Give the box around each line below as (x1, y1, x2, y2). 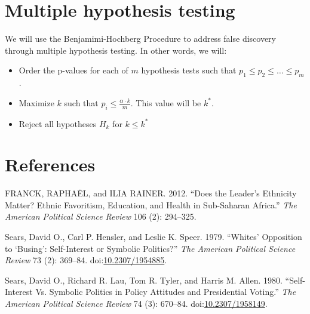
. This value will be (130, 96, 201, 109)
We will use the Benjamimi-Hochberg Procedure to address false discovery (5, 32, 276, 45)
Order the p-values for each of (19, 64, 128, 76)
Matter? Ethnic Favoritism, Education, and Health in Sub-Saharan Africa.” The (5, 198, 297, 211)
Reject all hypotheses (19, 117, 97, 130)
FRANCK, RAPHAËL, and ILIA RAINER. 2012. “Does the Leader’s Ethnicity (5, 187, 297, 199)
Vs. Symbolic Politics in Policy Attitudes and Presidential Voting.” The (35, 285, 296, 298)
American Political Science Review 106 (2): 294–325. (5, 210, 197, 223)
